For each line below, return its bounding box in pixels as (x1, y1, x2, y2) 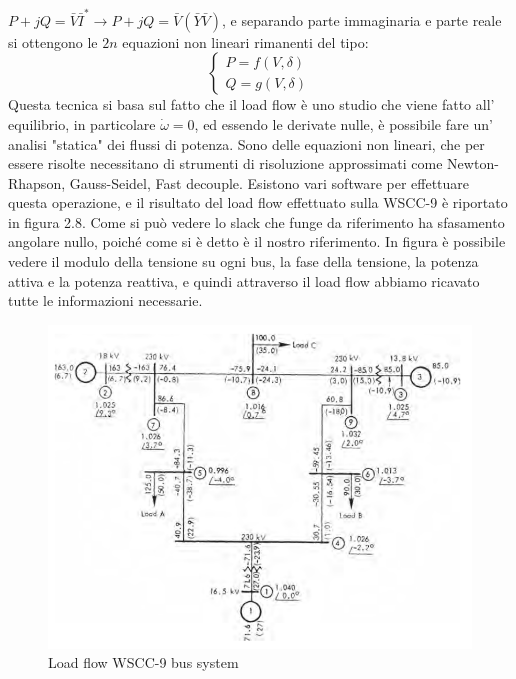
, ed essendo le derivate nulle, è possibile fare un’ (194, 113, 493, 134)
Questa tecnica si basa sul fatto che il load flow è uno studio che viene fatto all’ (8, 94, 495, 115)
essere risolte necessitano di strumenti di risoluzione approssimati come (8, 153, 443, 174)
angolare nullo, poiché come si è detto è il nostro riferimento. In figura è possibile (8, 231, 506, 252)
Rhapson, (8, 172, 66, 193)
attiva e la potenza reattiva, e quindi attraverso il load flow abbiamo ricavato (8, 270, 480, 291)
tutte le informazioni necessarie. (8, 290, 203, 311)
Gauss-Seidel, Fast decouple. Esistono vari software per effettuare (69, 172, 470, 193)
